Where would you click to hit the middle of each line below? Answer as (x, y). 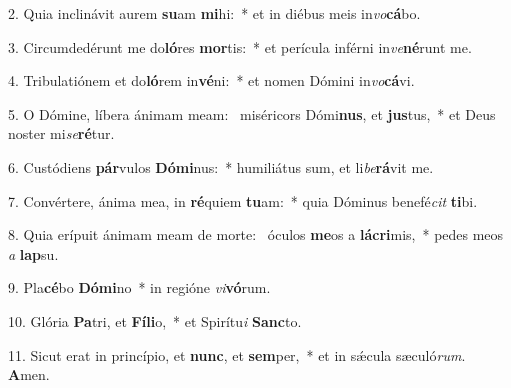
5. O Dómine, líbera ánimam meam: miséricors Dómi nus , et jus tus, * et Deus (252, 113)
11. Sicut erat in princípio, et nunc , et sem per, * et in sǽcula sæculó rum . (237, 354)
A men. (29, 374)
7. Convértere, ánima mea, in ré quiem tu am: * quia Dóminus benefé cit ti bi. (243, 200)
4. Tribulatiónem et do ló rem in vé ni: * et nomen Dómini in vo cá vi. (211, 80)
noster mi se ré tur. (61, 133)
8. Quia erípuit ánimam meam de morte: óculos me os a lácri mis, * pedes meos (256, 234)
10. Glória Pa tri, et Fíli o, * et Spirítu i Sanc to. (155, 320)
